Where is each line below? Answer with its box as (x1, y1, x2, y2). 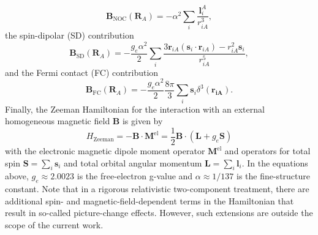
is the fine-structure (236, 170, 310, 182)
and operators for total (224, 144, 311, 157)
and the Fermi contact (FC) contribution (5, 65, 159, 78)
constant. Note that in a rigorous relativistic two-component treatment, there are (5, 182, 309, 195)
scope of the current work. (5, 218, 104, 231)
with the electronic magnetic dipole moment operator (5, 144, 205, 157)
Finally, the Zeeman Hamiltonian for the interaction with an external (5, 102, 265, 115)
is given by (122, 114, 163, 127)
